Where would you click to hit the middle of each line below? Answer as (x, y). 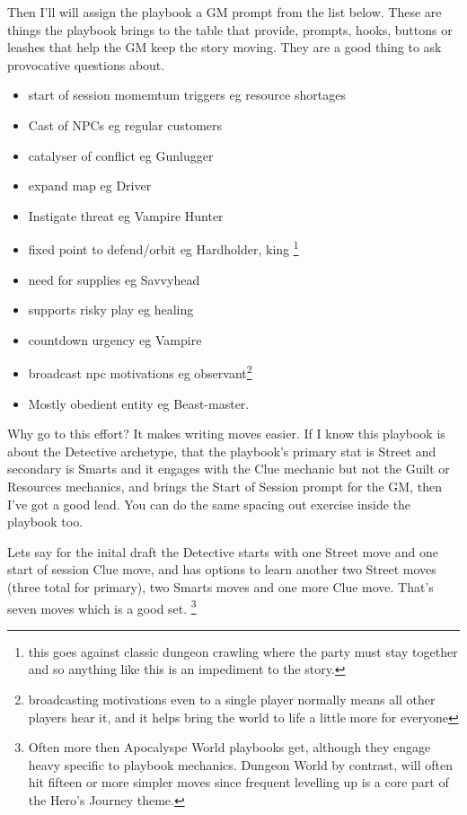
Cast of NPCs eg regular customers (125, 124)
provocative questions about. (86, 64)
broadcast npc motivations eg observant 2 (140, 372)
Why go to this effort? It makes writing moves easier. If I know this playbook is (226, 434)
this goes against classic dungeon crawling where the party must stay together (243, 651)
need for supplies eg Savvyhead (114, 279)
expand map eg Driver (90, 186)
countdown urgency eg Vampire (115, 339)
